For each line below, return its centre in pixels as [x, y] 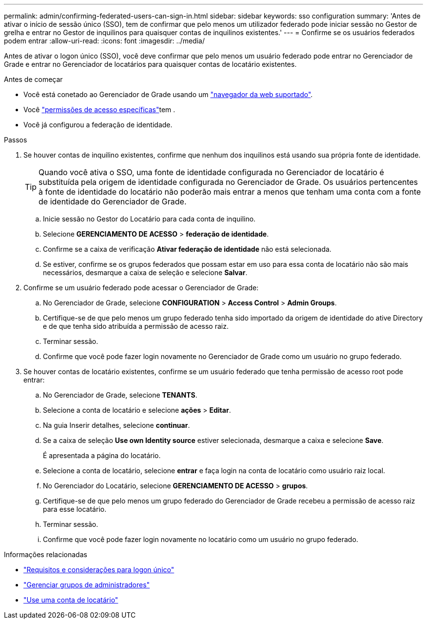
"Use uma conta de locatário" [71, 600]
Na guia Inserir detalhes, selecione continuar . [116, 425]
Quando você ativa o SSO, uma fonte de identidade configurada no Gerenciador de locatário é [211, 172]
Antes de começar [33, 79]
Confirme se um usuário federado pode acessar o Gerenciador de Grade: [141, 288]
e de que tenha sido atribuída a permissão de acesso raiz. [136, 326]
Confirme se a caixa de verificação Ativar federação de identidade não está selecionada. [187, 249]
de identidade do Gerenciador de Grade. [113, 201]
